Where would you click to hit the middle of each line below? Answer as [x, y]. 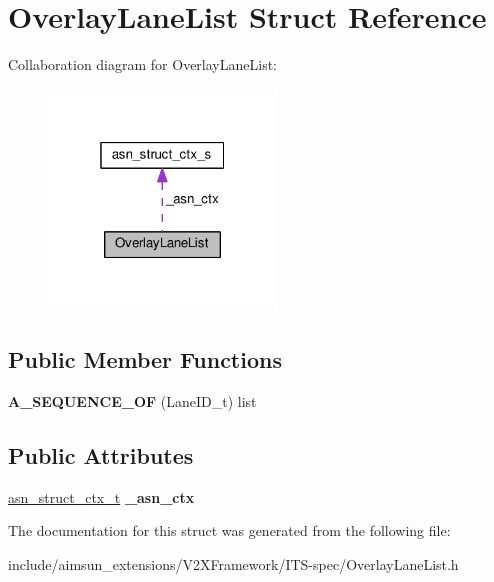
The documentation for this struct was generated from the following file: [229, 530]
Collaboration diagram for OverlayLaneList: [142, 64]
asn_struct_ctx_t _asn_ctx [101, 496]
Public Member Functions [145, 359]
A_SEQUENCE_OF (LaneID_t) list [132, 400]
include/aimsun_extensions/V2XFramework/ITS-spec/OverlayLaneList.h [233, 563]
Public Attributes [101, 454]
